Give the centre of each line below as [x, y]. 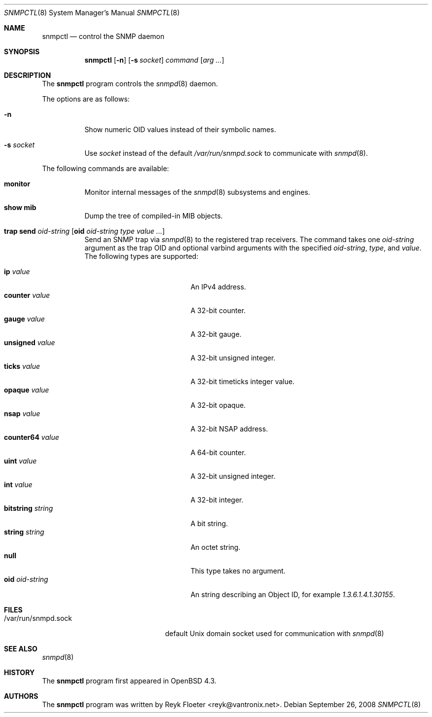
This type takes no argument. [238, 571]
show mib [20, 207]
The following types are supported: [142, 256]
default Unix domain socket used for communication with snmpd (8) [274, 633]
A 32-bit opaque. [218, 405]
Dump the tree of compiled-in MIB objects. [154, 216]
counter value [27, 295]
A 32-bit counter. [218, 310]
